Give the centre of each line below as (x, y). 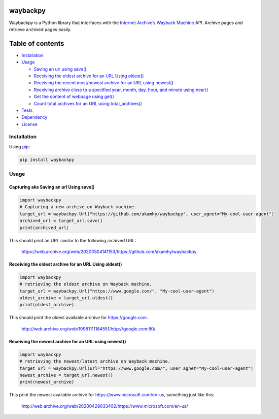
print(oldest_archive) (47, 305)
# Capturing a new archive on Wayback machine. (78, 207)
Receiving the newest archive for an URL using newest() (68, 341)
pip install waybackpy (47, 160)
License (30, 124)
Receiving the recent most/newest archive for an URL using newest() (104, 83)
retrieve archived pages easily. (40, 29)
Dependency (35, 117)
